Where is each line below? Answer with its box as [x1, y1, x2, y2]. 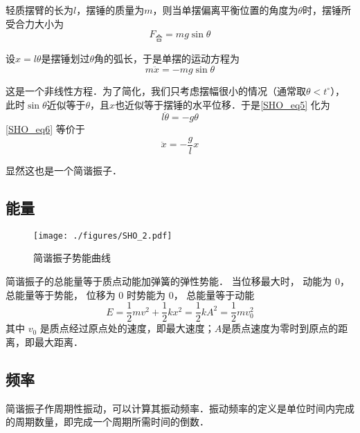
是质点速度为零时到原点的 [222, 321, 339, 335]
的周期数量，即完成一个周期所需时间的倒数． [6, 414, 209, 429]
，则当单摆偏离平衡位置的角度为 [152, 3, 298, 17]
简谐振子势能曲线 [33, 250, 111, 265]
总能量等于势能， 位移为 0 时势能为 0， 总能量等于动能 [6, 287, 255, 302]
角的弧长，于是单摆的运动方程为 [94, 51, 240, 66]
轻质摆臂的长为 [6, 3, 73, 17]
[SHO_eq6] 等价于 [6, 122, 85, 136]
